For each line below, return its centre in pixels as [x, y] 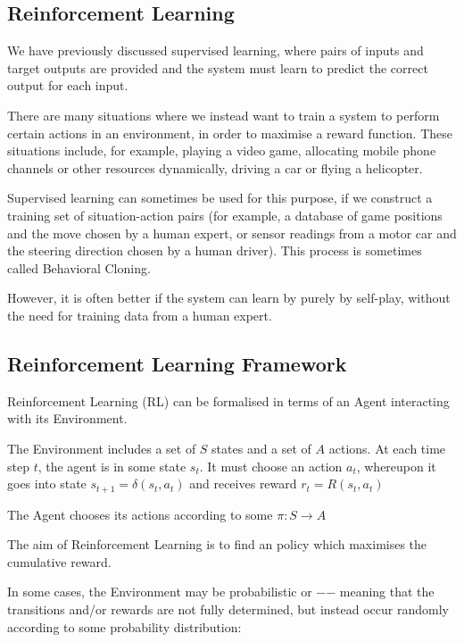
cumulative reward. [59, 561]
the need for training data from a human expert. [140, 315]
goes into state [47, 484]
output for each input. [68, 85]
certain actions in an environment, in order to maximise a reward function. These [230, 133]
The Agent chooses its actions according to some [140, 514]
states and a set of [261, 448]
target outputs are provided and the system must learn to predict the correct [218, 67]
